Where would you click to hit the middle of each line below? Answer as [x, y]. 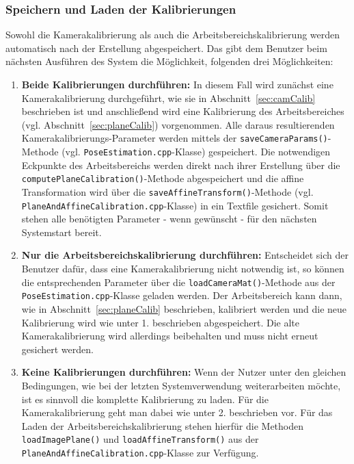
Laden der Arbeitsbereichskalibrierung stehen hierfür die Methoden [162, 425]
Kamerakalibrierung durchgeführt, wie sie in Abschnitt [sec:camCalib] [168, 98]
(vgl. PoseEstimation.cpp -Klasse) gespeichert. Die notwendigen [196, 152]
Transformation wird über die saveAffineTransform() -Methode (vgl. [167, 191]
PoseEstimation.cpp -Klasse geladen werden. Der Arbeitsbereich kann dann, [182, 295]
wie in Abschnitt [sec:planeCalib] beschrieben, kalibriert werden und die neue [184, 308]
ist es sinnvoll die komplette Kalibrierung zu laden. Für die [145, 399]
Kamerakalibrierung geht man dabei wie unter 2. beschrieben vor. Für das [177, 412]
